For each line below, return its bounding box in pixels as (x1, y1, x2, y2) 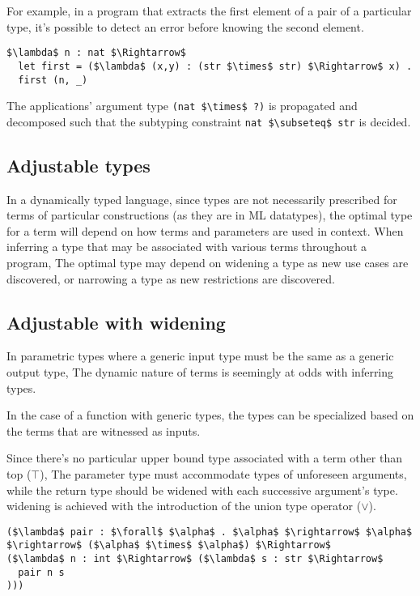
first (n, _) (18, 74, 88, 86)
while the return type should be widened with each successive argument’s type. (6, 481, 398, 498)
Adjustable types (6, 152, 151, 177)
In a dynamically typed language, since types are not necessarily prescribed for (6, 190, 397, 207)
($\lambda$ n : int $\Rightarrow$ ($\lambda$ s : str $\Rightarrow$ (6, 553, 384, 565)
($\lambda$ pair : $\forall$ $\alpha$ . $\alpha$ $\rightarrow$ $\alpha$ (6, 526, 413, 538)
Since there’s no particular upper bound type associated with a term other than (6, 449, 402, 466)
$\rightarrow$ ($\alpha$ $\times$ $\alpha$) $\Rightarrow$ (6, 539, 331, 551)
